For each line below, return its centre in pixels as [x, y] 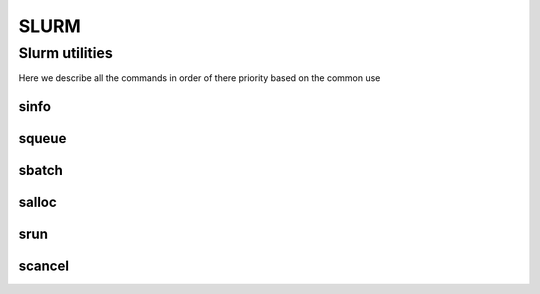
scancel [44, 266]
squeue [42, 138]
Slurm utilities [66, 53]
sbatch [41, 170]
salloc [37, 202]
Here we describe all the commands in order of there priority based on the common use [199, 78]
